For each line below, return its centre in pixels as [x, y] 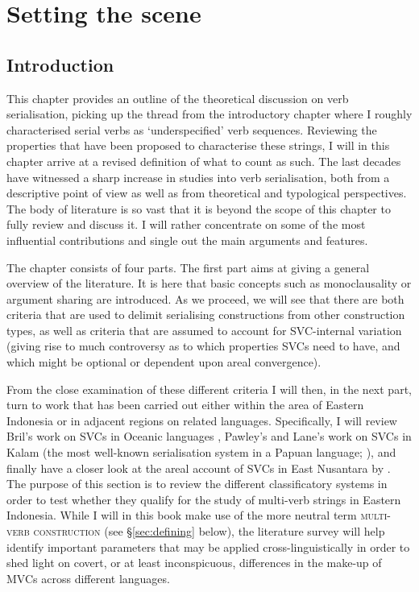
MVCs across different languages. [88, 578]
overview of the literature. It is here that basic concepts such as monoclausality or [209, 283]
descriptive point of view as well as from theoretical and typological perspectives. [207, 193]
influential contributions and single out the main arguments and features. [187, 240]
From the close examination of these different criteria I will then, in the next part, [209, 389]
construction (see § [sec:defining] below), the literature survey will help [209, 531]
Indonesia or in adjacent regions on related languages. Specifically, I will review [202, 420]
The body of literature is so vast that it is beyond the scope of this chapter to [199, 208]
